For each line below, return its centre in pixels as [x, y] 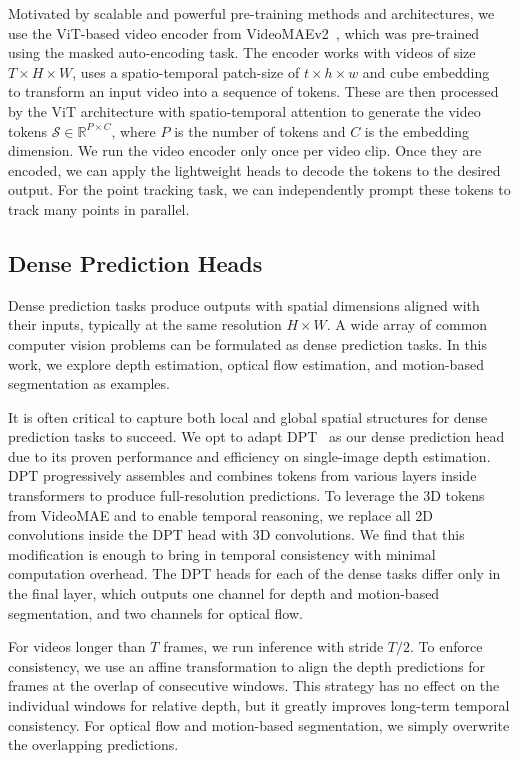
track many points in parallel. [99, 208]
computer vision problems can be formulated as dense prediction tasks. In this [248, 343]
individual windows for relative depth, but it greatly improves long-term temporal [259, 705]
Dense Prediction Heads [135, 262]
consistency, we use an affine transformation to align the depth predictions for [246, 665]
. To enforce [446, 646]
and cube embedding [426, 71]
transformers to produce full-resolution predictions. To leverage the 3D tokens [246, 495]
